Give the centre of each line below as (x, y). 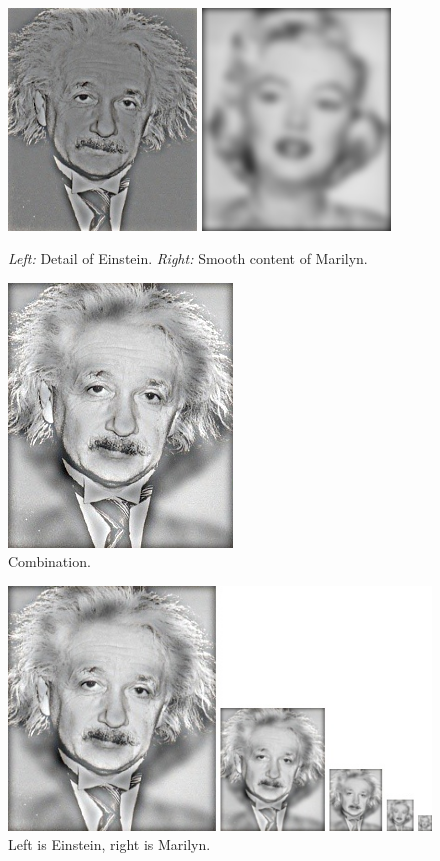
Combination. (49, 561)
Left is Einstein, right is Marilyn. (109, 844)
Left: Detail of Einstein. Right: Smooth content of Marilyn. (188, 258)
